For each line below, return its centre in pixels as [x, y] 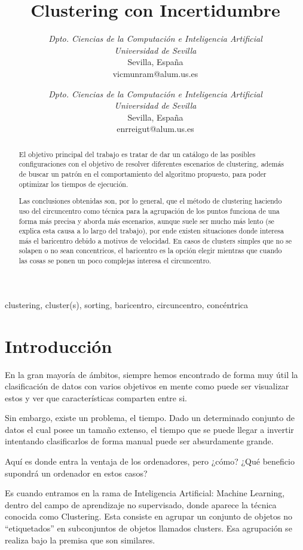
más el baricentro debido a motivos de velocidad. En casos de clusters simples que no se [155, 240]
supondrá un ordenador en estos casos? [76, 473]
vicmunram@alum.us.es [155, 73]
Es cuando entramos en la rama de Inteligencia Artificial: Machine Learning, [145, 493]
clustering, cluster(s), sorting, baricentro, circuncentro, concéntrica [127, 304]
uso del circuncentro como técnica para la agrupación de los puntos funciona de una [149, 211]
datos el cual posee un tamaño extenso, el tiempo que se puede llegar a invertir [149, 429]
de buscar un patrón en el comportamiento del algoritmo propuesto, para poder [143, 173]
